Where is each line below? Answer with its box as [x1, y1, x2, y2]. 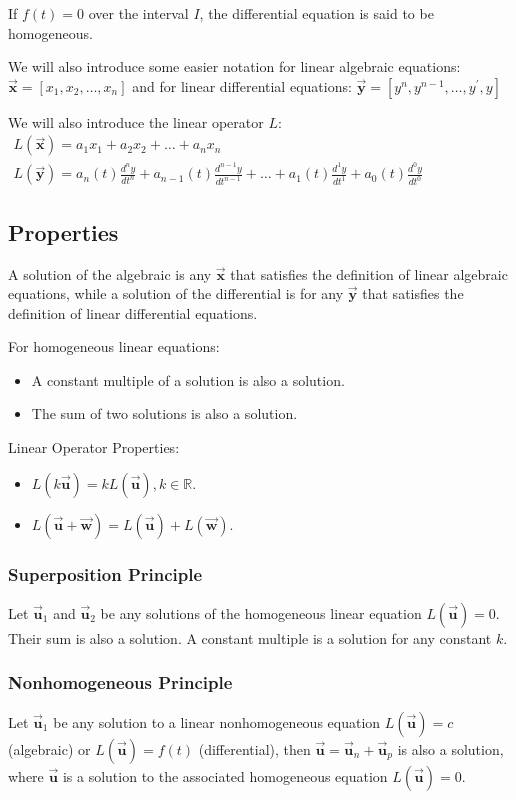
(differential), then [198, 738, 311, 759]
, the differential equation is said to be [199, 3, 434, 23]
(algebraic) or [8, 738, 91, 759]
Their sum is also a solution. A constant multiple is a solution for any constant [8, 627, 492, 648]
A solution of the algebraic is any [8, 263, 212, 284]
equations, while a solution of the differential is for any [8, 283, 344, 304]
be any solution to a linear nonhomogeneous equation [53, 711, 381, 732]
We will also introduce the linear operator [8, 111, 264, 132]
